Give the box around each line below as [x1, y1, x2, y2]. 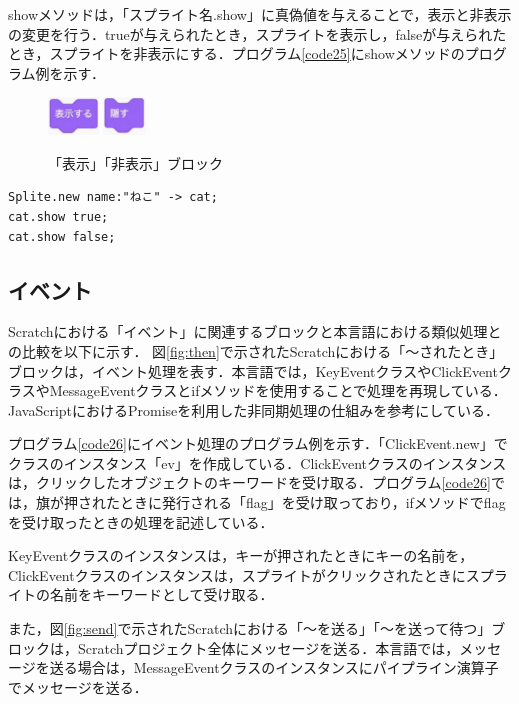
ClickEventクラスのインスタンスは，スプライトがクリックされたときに [8, 564, 466, 585]
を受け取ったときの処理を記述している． [8, 511, 274, 532]
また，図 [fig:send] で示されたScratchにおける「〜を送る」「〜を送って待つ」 [8, 618, 492, 639]
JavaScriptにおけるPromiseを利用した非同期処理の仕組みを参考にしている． [8, 399, 499, 420]
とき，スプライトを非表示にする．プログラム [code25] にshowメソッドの [8, 43, 465, 64]
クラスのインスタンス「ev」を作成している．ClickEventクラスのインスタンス [8, 452, 507, 473]
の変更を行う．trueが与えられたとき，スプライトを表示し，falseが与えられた [8, 23, 507, 44]
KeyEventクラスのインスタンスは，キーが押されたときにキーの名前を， [8, 545, 474, 566]
